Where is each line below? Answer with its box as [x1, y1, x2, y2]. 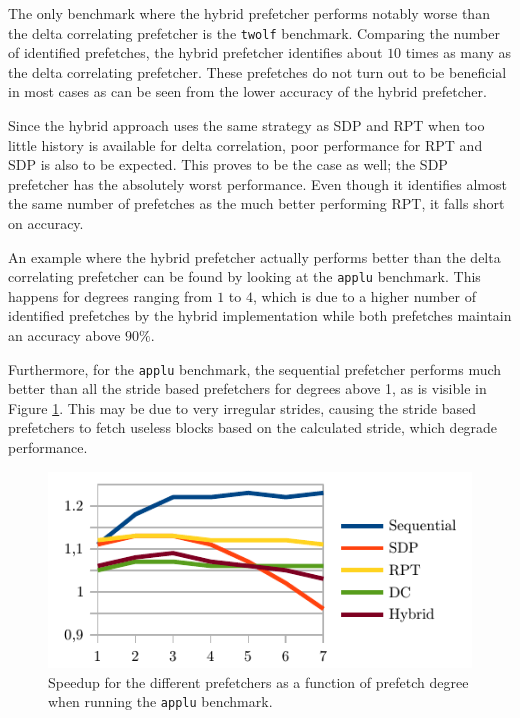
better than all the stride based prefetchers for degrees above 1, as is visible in [8, 378, 487, 399]
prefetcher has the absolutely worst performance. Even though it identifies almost [8, 173, 507, 194]
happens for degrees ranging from [8, 285, 213, 306]
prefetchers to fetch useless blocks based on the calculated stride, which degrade [8, 417, 498, 438]
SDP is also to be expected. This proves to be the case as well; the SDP [8, 154, 448, 175]
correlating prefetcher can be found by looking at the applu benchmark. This [8, 266, 481, 287]
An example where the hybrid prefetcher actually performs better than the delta [8, 246, 501, 267]
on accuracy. [8, 213, 84, 233]
